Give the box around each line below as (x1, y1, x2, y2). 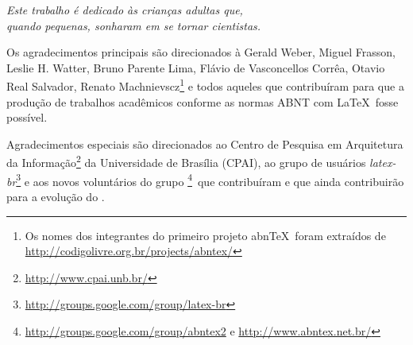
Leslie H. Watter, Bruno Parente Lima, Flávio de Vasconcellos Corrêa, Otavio (6, 59, 385, 76)
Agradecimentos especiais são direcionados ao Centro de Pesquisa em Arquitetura (6, 135, 403, 152)
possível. (6, 109, 48, 126)
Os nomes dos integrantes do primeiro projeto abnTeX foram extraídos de (25, 227, 386, 243)
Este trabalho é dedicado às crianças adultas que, (6, 2, 243, 17)
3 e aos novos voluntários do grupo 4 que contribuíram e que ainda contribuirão (16, 170, 404, 189)
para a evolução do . (6, 188, 105, 204)
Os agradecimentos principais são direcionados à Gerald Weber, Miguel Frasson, (6, 44, 396, 60)
